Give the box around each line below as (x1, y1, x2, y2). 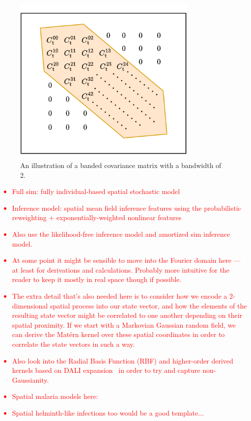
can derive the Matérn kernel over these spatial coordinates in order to (12, 329, 225, 339)
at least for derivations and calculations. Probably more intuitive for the (12, 264, 229, 275)
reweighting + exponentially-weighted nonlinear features (12, 212, 182, 223)
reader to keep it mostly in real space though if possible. (12, 274, 182, 284)
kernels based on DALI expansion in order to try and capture (12, 365, 200, 375)
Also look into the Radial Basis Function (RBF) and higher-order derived (12, 355, 233, 365)
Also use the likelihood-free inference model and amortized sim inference (12, 228, 230, 239)
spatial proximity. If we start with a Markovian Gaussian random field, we (12, 319, 236, 330)
